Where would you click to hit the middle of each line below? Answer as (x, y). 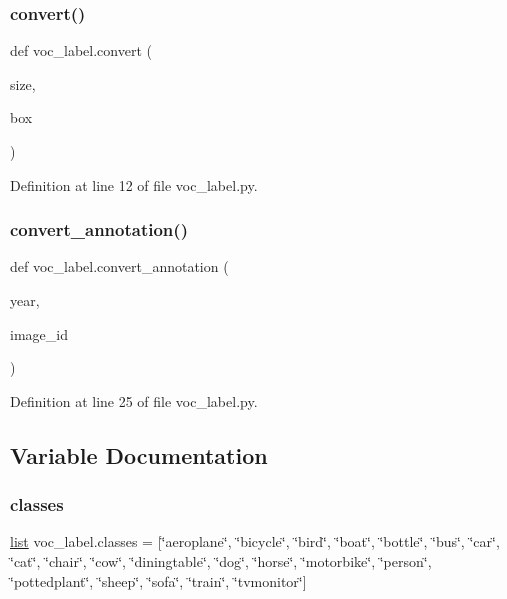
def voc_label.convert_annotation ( (119, 266)
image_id (39, 333)
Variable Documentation (139, 454)
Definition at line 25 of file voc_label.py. (134, 400)
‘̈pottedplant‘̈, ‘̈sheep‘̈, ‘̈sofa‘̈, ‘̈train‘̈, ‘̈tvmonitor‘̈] (158, 580)
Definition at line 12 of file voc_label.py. (134, 184)
